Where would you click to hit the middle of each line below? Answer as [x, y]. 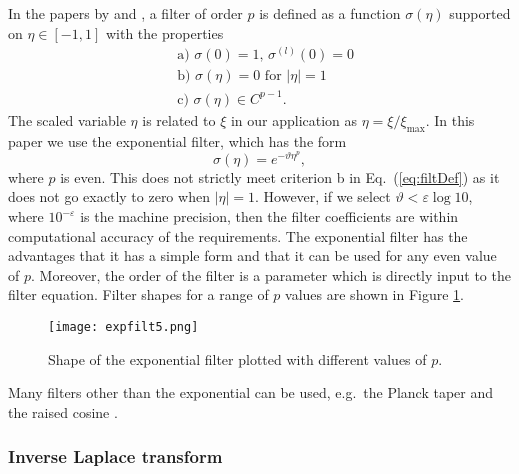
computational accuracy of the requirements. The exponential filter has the [238, 235]
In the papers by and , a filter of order [125, 13]
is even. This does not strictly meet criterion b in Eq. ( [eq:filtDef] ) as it [280, 176]
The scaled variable [67, 119]
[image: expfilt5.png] [123, 326]
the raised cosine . [63, 411]
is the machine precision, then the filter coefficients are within [269, 216]
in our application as [294, 119]
